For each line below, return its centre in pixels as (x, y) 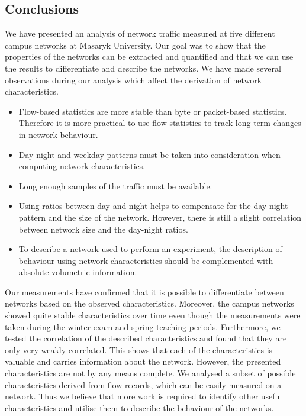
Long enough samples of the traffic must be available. (115, 186)
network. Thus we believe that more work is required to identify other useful (144, 396)
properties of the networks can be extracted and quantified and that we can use (149, 57)
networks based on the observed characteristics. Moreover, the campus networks (149, 303)
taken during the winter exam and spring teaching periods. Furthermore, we (143, 326)
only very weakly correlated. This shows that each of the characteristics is (139, 349)
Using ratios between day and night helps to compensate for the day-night (153, 206)
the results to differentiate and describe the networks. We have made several (143, 68)
